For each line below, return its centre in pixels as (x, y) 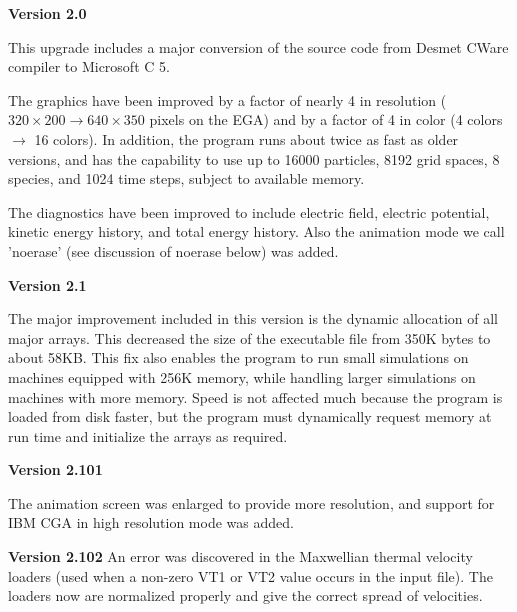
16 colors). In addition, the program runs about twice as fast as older (246, 138)
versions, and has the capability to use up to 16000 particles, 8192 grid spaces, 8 (254, 158)
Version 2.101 (55, 469)
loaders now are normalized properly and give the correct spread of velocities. (245, 595)
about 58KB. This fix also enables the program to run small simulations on (238, 357)
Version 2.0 (47, 13)
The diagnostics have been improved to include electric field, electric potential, (249, 211)
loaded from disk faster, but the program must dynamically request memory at (250, 416)
